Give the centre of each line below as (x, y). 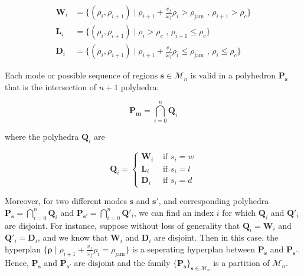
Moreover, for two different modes (66, 201)
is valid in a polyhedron (233, 75)
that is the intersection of (50, 86)
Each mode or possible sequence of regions (81, 75)
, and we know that (73, 237)
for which (239, 212)
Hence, (17, 262)
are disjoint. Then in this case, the (216, 237)
